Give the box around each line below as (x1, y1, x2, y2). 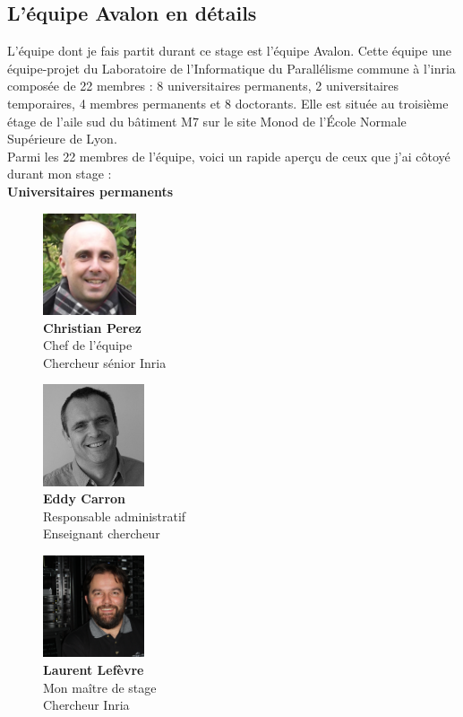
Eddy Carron (43, 489, 126, 508)
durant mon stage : (7, 164, 112, 183)
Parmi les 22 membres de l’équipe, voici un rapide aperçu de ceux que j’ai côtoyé (7, 146, 450, 165)
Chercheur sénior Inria (43, 353, 167, 372)
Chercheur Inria (43, 695, 130, 714)
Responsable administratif (43, 506, 186, 525)
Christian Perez (43, 318, 141, 337)
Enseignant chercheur (43, 524, 160, 543)
